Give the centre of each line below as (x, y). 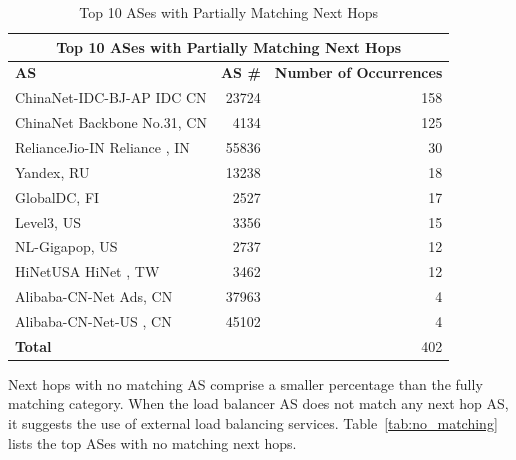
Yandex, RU (52, 171)
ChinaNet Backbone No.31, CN (111, 122)
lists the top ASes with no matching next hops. (152, 442)
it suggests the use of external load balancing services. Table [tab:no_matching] (253, 423)
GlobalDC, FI (57, 196)
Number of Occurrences (358, 72)
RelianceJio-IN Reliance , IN (102, 146)
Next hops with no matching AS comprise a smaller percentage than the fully (245, 383)
